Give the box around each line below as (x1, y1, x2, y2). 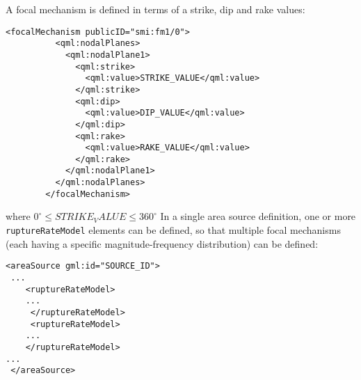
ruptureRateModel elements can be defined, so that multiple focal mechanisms (6, 223, 341, 237)
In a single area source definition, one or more (160, 209, 356, 223)
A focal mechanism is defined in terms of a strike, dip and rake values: (6, 2, 305, 16)
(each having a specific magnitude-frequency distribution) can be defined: (6, 236, 319, 251)
